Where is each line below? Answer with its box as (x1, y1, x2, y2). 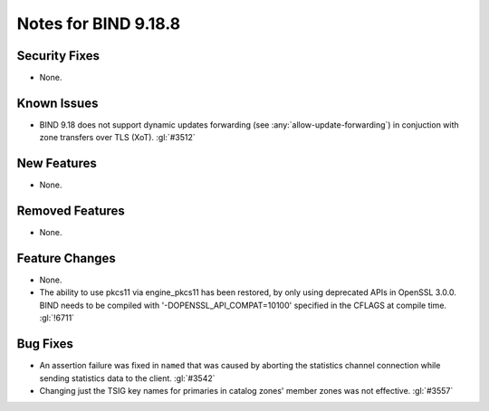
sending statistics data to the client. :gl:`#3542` (39, 372, 216, 384)
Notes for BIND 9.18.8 (16, 14, 181, 33)
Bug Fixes (16, 336, 74, 352)
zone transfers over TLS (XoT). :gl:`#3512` (39, 132, 196, 143)
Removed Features (16, 204, 126, 219)
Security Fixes (16, 48, 100, 63)
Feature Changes (16, 250, 117, 266)
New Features (16, 156, 97, 171)
